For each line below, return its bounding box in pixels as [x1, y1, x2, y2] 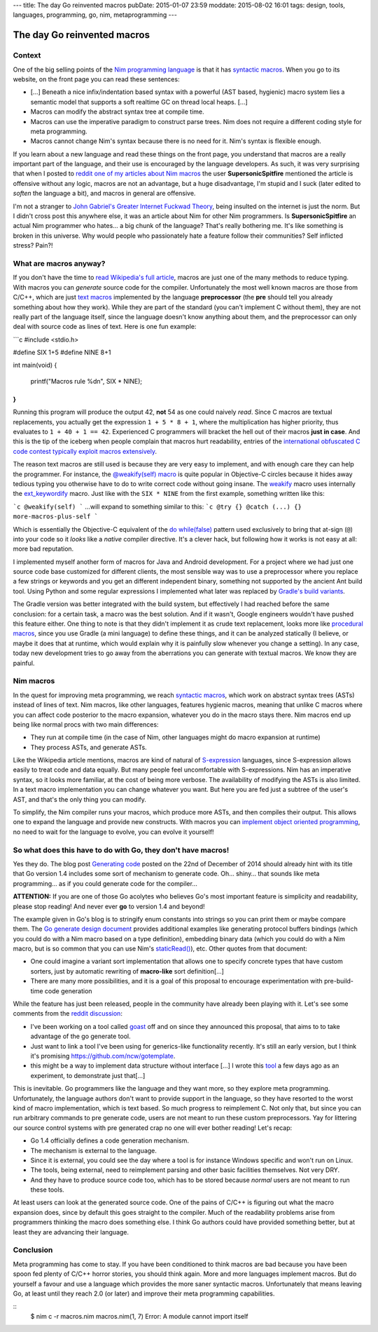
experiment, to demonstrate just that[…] [30, 1071, 146, 1079]
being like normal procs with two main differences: [13, 720, 159, 729]
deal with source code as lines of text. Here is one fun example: [13, 323, 197, 331]
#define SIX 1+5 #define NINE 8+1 [13, 348, 111, 357]
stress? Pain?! [13, 241, 53, 250]
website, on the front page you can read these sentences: [13, 74, 180, 83]
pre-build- [323, 977, 353, 985]
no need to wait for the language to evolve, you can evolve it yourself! [13, 828, 214, 836]
